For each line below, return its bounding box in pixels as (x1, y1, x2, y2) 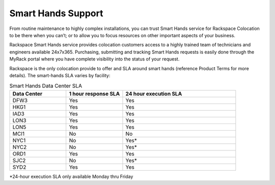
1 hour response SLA (69, 90, 120, 97)
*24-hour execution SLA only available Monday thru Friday (9, 173, 133, 179)
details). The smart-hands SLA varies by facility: (9, 72, 111, 78)
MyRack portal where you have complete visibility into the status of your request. (9, 56, 180, 62)
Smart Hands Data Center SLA (9, 82, 82, 89)
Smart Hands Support (9, 8, 103, 19)
